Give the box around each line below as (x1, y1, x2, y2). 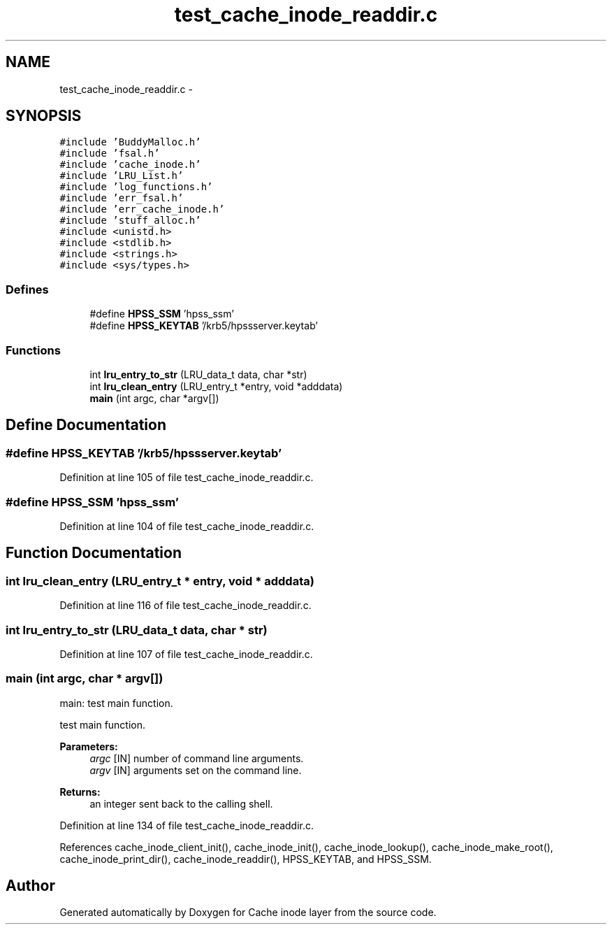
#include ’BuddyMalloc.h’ (59, 136, 201, 148)
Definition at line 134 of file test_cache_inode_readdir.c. (59, 819, 314, 831)
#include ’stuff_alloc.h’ (59, 215, 201, 227)
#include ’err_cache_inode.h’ (59, 203, 225, 215)
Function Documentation (6, 544, 182, 562)
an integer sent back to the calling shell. (89, 797, 273, 810)
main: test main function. (59, 696, 173, 709)
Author (6, 877, 55, 895)
